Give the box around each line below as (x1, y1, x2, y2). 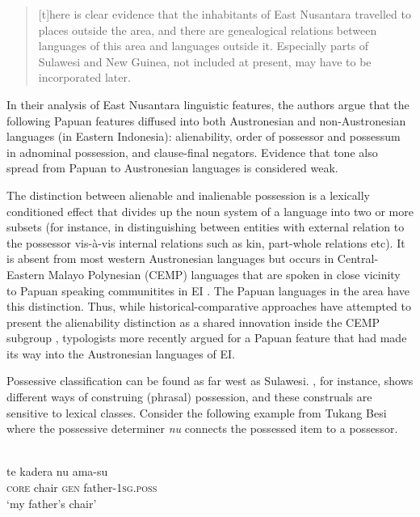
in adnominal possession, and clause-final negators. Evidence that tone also (6, 143, 378, 160)
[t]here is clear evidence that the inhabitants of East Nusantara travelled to (38, 6, 411, 22)
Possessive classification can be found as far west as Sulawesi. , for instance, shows (6, 372, 414, 389)
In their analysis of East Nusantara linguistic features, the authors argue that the (6, 95, 409, 112)
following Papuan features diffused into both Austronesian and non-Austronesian (6, 112, 406, 129)
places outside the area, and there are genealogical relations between (38, 21, 377, 38)
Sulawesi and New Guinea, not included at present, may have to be (38, 53, 372, 70)
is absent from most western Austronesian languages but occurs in (6, 250, 334, 267)
